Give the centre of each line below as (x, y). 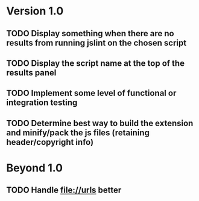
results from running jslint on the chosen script (96, 43)
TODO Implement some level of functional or (91, 93)
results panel (31, 73)
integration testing (42, 103)
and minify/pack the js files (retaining (78, 132)
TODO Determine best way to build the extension (100, 123)
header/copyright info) (50, 142)
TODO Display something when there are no (90, 33)
